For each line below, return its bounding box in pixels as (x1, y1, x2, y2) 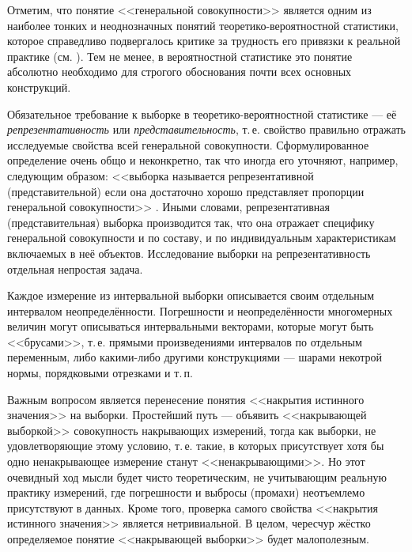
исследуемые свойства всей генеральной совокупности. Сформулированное (7, 136, 369, 153)
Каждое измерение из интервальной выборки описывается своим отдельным (7, 287, 375, 304)
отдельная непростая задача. (7, 260, 143, 277)
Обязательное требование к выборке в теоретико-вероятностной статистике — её (7, 105, 397, 122)
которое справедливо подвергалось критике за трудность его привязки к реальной (7, 32, 401, 49)
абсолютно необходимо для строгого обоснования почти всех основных (7, 63, 352, 80)
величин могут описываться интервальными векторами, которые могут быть (7, 318, 374, 335)
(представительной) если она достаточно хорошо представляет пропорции (7, 183, 365, 199)
